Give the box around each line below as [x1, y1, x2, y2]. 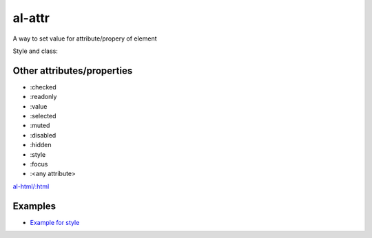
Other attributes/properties [12, 65, 133, 76]
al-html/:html [12, 182, 50, 191]
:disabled [30, 131, 56, 139]
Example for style [30, 218, 80, 226]
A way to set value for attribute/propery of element [12, 34, 158, 43]
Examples [12, 200, 56, 212]
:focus [30, 160, 48, 168]
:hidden [30, 141, 52, 149]
